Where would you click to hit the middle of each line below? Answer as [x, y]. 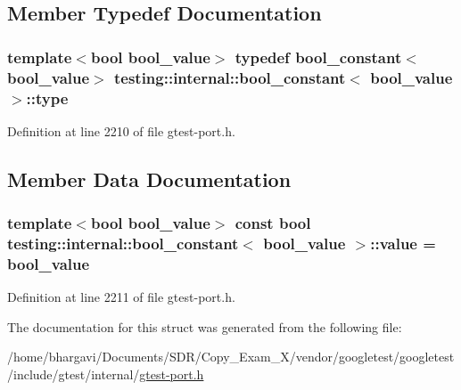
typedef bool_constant [318, 57]
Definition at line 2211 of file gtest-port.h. [121, 297]
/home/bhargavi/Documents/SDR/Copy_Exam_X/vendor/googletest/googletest [231, 357]
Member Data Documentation [149, 179]
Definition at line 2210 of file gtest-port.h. [121, 130]
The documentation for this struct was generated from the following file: [205, 326]
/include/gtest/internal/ [74, 374]
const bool [273, 223]
